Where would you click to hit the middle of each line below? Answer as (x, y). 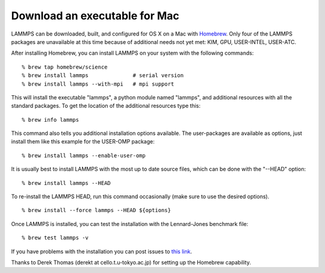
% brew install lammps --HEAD (67, 183)
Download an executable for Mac (95, 16)
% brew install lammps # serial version (103, 76)
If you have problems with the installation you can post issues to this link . (102, 251)
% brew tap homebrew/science (65, 67)
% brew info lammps (51, 120)
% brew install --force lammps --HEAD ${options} (97, 210)
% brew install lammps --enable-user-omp (84, 155)
